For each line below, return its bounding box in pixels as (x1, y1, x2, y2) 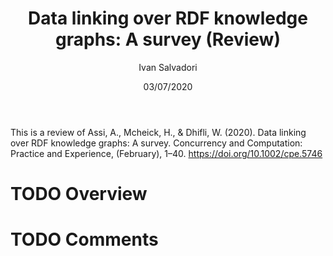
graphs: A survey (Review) (55, 28, 281, 51)
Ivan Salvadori (138, 61, 198, 73)
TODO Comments (10, 228, 159, 251)
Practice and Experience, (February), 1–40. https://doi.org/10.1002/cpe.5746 (10, 147, 323, 159)
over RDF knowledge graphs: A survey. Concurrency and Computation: (10, 137, 303, 149)
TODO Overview (10, 183, 148, 206)
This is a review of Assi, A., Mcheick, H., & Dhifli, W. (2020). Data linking (10, 126, 307, 138)
